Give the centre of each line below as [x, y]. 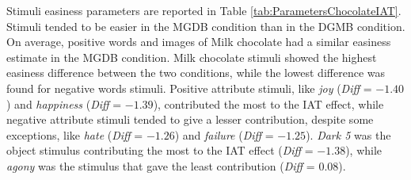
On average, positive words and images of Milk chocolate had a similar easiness [199, 42]
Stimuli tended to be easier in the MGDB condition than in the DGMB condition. [206, 26]
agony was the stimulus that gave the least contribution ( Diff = [161, 165]
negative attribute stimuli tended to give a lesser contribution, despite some [190, 119]
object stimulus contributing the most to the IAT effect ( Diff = [160, 150]
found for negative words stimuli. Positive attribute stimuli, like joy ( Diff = [189, 88]
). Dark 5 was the [348, 134]
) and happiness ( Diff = [64, 103]
